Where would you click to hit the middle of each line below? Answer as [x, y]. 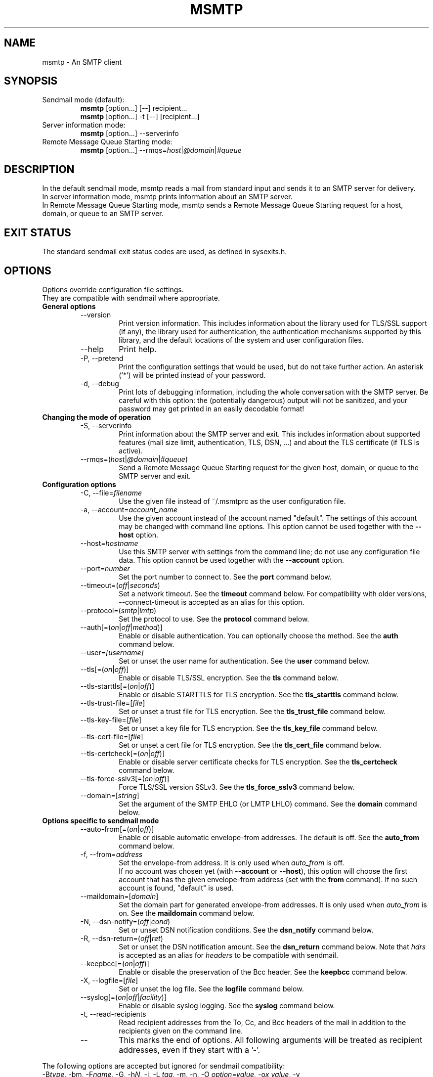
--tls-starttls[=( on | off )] [117, 686]
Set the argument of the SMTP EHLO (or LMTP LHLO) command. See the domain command [268, 804]
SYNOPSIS [31, 81]
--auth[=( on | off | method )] [121, 627]
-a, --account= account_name [129, 509]
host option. [139, 535]
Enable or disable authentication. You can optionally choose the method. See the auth [259, 635]
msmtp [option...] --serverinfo [130, 134]
